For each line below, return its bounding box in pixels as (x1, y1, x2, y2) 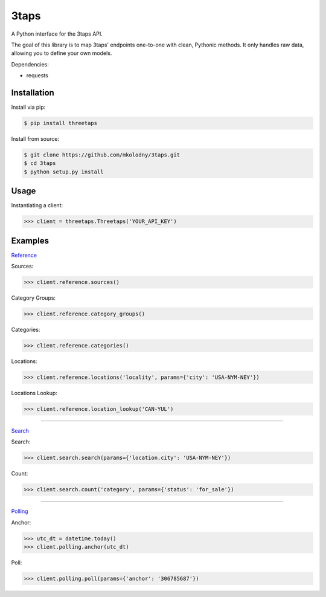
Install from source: (11, 135, 60, 142)
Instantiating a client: (11, 202, 63, 209)
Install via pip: (11, 103, 46, 111)
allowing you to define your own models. (11, 50, 112, 57)
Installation (11, 88, 54, 98)
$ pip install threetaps (24, 120, 98, 126)
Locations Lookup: (11, 390, 57, 396)
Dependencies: (11, 60, 50, 68)
